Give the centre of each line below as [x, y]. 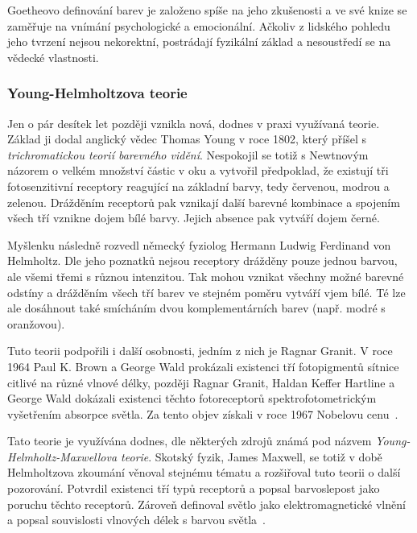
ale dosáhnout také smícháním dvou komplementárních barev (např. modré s [196, 308]
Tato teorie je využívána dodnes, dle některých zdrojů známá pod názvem [190, 441]
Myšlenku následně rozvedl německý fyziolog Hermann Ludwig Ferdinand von [199, 244]
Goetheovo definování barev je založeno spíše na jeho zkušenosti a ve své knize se [207, 10]
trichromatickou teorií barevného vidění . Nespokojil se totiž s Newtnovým [188, 154]
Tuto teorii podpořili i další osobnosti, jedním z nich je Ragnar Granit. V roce [200, 351]
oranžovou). [36, 323]
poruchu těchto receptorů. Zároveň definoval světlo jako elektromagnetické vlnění [206, 504]
